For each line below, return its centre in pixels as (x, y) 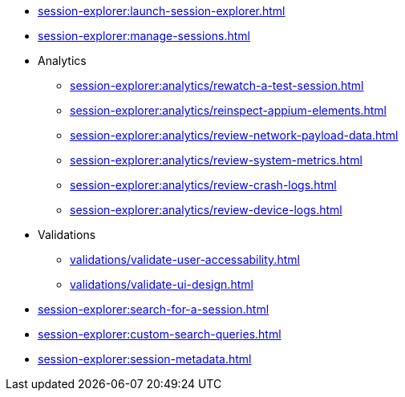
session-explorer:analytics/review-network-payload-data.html (234, 135)
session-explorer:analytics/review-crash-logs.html (203, 185)
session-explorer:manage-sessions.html (144, 36)
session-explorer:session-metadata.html (145, 359)
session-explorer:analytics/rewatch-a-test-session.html (217, 85)
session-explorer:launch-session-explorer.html (162, 11)
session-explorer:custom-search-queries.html (160, 334)
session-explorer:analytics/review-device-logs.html (206, 210)
